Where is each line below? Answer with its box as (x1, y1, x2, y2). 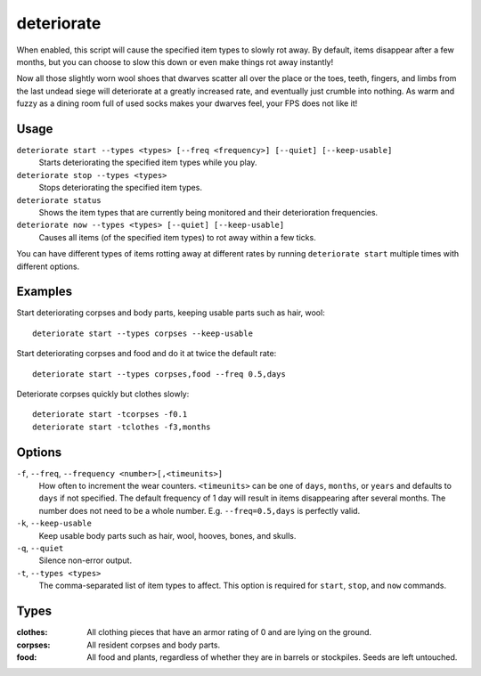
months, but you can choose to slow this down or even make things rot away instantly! (16, 56, 334, 67)
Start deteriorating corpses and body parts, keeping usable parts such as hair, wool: (16, 307, 325, 318)
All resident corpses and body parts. (86, 639, 221, 650)
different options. (16, 261, 80, 272)
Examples (16, 284, 73, 299)
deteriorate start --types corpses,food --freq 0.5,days (32, 369, 287, 379)
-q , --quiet (16, 543, 64, 554)
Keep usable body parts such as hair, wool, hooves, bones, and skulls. (38, 530, 297, 541)
